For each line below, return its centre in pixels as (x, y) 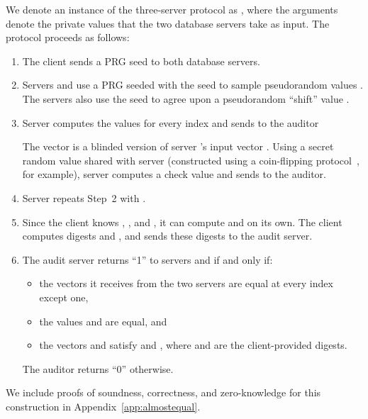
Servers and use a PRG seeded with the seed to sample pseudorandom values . (193, 85)
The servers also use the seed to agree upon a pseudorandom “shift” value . (186, 98)
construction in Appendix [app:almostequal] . (103, 406)
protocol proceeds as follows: (68, 37)
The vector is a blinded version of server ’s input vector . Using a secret (178, 146)
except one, (64, 297)
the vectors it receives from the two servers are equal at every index (186, 283)
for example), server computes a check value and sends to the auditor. (174, 174)
